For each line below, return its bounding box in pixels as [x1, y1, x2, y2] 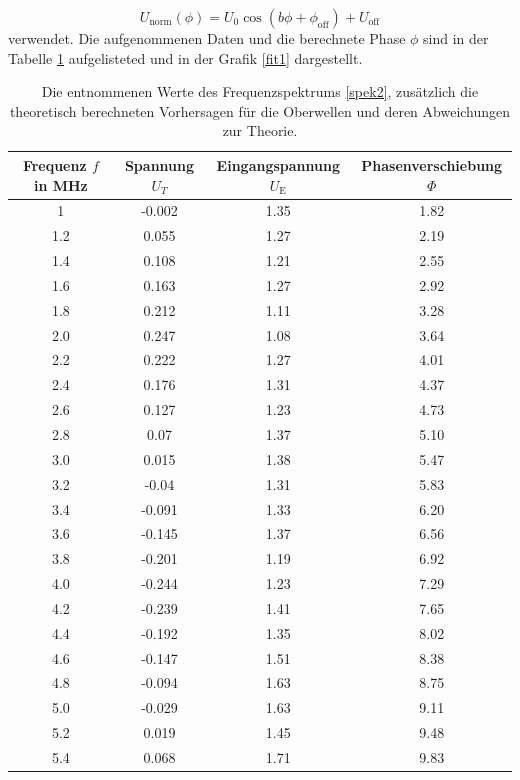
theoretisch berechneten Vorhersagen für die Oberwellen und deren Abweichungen [9, 100, 511, 121]
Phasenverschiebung [361, 154, 503, 175]
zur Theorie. [222, 120, 298, 141]
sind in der [423, 28, 489, 48]
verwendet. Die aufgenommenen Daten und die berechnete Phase [8, 28, 406, 48]
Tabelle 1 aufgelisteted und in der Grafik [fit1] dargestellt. [8, 47, 363, 68]
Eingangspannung [216, 154, 340, 175]
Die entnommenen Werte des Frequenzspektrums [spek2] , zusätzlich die [41, 81, 479, 102]
